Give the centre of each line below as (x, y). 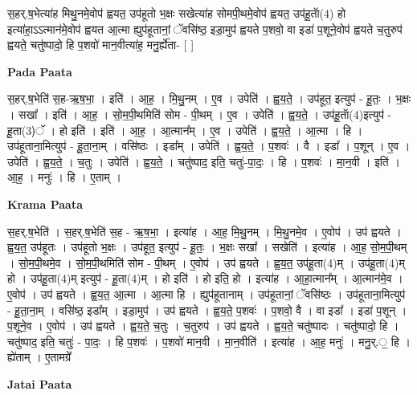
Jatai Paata (40, 383)
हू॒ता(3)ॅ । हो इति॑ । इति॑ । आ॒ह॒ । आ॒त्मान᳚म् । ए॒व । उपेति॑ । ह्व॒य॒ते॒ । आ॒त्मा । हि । (185, 130)
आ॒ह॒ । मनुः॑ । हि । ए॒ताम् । (64, 177)
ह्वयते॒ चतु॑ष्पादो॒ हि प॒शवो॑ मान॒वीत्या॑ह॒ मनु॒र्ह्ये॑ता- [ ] (101, 45)
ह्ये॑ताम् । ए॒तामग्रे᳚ (39, 357)
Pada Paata (40, 71)
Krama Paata (45, 204)
